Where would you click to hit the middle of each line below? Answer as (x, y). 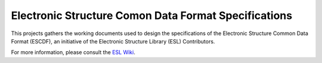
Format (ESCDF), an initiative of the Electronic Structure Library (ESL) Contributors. (113, 41)
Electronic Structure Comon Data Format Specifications (151, 15)
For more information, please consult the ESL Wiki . (73, 52)
